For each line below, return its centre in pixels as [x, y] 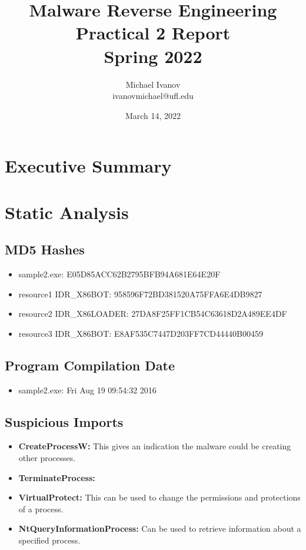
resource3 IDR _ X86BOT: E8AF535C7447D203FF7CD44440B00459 [141, 333]
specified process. [49, 540]
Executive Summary [88, 166]
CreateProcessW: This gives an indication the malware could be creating [155, 446]
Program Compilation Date [90, 365]
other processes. [47, 458]
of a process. [41, 508]
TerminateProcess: [57, 477]
